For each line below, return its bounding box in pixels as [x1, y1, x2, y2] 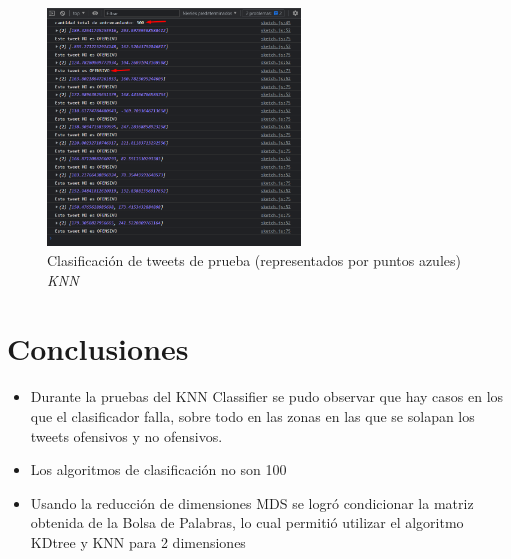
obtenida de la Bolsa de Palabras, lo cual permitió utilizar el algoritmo [30, 512, 464, 533]
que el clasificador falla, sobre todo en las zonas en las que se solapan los [30, 405, 475, 426]
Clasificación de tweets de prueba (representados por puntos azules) [47, 250, 461, 271]
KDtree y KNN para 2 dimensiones [30, 531, 246, 552]
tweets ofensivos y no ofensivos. [30, 425, 223, 446]
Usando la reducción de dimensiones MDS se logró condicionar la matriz [30, 492, 474, 513]
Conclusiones [7, 328, 189, 369]
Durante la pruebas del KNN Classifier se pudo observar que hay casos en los [30, 386, 504, 407]
